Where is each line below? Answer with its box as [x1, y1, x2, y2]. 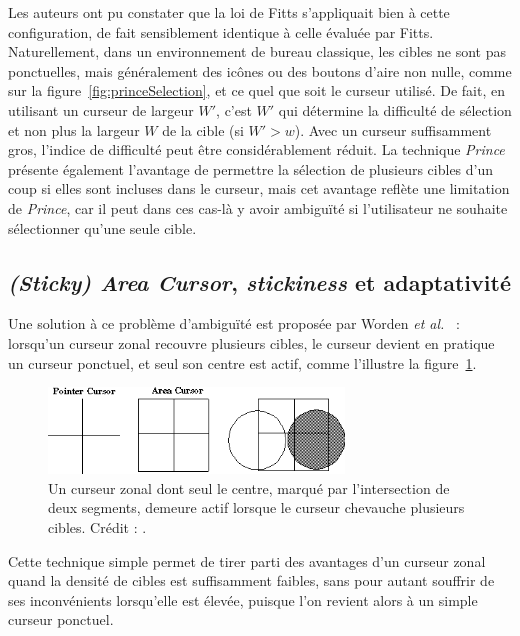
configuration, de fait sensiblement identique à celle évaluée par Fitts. [8, 21, 434, 42]
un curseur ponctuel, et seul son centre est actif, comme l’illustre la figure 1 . [8, 352, 477, 373]
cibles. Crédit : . [48, 516, 147, 537]
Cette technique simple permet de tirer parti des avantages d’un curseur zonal [8, 550, 486, 571]
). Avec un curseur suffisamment [294, 119, 492, 140]
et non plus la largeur [8, 119, 140, 140]
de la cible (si [162, 119, 244, 140]
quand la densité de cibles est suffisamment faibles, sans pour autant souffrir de [8, 570, 495, 591]
